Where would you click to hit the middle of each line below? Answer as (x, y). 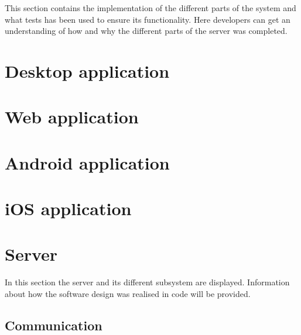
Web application (72, 117)
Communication (54, 325)
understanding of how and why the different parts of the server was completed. (146, 31)
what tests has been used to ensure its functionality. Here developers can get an (148, 19)
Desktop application (87, 70)
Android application (87, 162)
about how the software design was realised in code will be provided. (128, 293)
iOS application (68, 208)
